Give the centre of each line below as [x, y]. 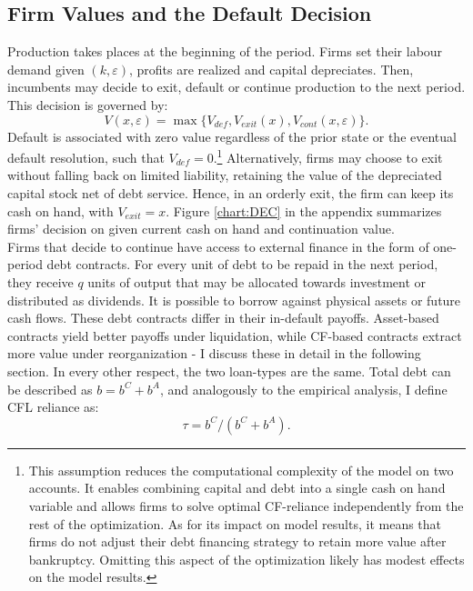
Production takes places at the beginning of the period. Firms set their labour [225, 51]
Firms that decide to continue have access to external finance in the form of [218, 246]
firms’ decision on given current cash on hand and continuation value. [201, 229]
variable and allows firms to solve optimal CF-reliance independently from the [246, 505]
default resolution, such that [86, 157]
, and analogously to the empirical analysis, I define [303, 389]
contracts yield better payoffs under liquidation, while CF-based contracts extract [235, 335]
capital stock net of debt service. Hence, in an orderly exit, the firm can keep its [231, 193]
